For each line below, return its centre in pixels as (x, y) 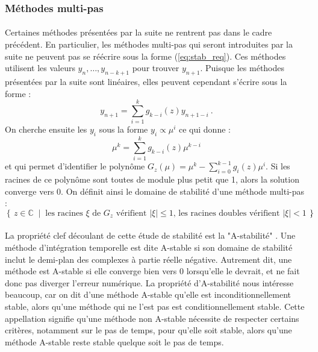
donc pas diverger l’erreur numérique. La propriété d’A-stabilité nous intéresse (149, 282)
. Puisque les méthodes (242, 68)
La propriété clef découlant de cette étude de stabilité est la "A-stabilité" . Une (150, 235)
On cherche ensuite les (46, 129)
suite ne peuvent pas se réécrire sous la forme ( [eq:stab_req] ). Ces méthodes (145, 56)
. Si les (278, 166)
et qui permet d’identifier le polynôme (75, 166)
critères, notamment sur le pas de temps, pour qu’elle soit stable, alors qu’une (148, 330)
